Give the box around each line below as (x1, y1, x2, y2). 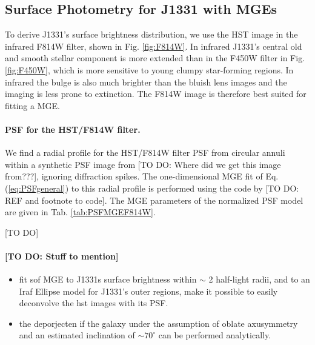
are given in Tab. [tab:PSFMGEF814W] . (5, 206, 156, 218)
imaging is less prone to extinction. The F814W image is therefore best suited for (5, 87, 307, 100)
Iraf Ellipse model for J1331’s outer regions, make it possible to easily (19, 284, 278, 297)
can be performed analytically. (158, 329, 271, 341)
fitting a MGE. (5, 99, 60, 112)
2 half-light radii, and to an (208, 273, 310, 286)
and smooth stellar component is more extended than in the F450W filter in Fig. (5, 52, 305, 64)
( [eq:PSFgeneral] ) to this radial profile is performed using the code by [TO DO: (5, 181, 299, 194)
